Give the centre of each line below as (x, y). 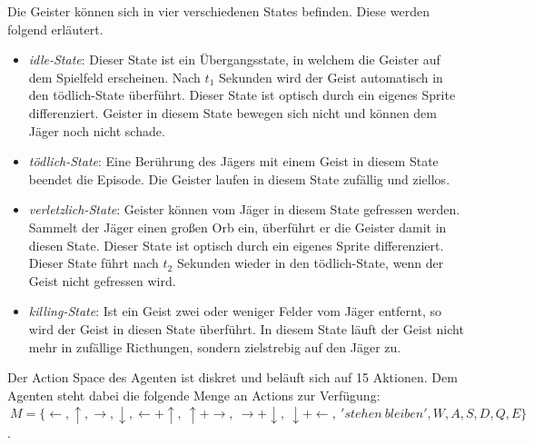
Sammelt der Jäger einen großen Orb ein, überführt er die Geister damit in (237, 227)
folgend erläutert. (55, 29)
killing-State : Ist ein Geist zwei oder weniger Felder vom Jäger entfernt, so (235, 311)
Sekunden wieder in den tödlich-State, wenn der (310, 263)
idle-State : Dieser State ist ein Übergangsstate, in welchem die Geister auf (234, 59)
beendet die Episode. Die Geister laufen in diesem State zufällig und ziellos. (239, 178)
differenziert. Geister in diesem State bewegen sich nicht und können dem (232, 112)
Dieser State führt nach (94, 263)
